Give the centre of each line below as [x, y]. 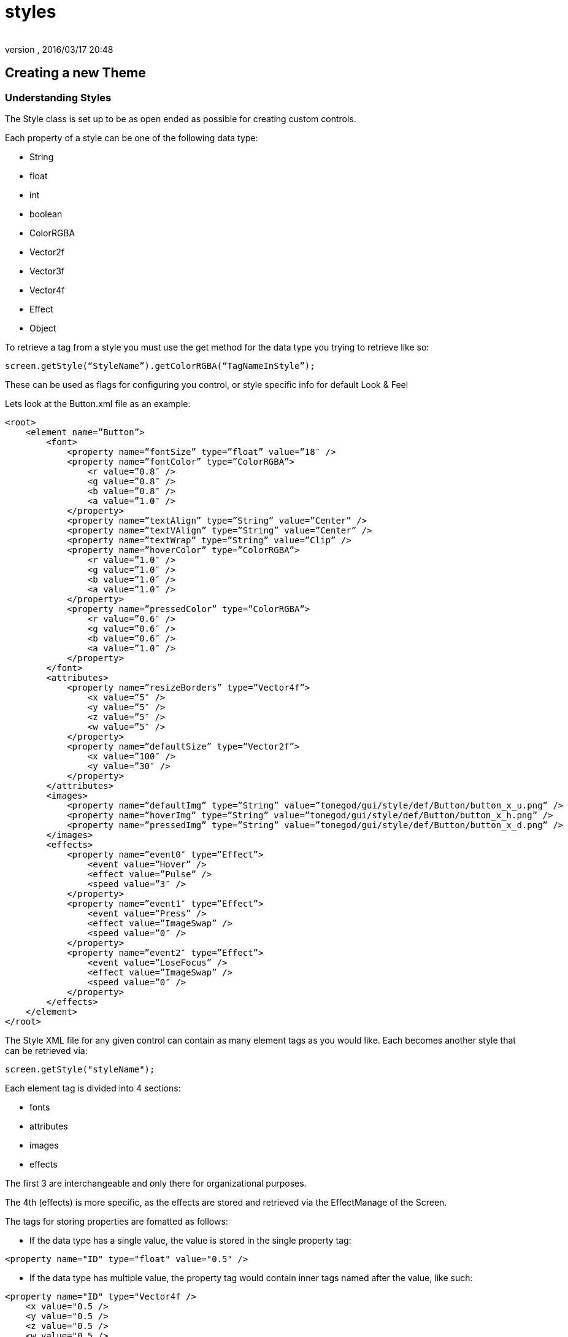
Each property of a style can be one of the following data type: [132, 138]
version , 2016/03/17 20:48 [59, 49]
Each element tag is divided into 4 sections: [93, 1088]
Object [43, 328]
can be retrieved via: [46, 1050]
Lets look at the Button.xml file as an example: [98, 403]
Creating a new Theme [75, 73]
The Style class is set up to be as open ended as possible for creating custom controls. [181, 118]
